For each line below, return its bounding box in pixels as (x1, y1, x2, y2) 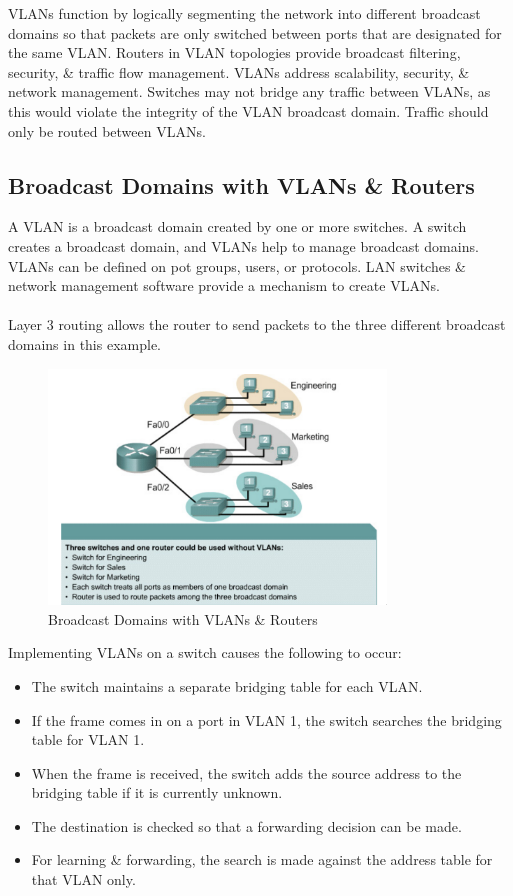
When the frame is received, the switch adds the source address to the (31, 762, 462, 783)
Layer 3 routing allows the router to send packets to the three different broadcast (8, 314, 506, 335)
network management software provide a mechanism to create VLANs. (8, 275, 440, 296)
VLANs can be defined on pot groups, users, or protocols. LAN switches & (8, 255, 467, 276)
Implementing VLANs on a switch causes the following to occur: (8, 642, 402, 663)
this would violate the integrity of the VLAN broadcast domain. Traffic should (8, 100, 489, 121)
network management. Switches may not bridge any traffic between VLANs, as (8, 81, 491, 102)
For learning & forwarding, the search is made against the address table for (31, 849, 493, 870)
